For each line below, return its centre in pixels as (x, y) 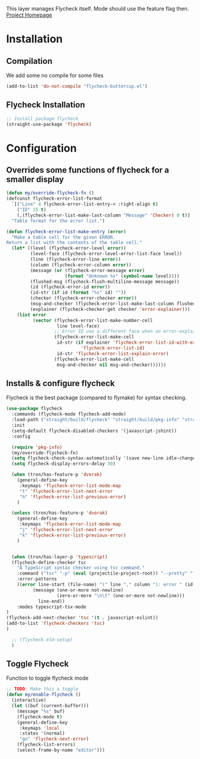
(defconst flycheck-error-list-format (54, 199)
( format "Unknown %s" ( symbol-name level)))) (122, 276)
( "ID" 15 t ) (32, 210)
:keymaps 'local (40, 728)
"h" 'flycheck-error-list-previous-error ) (73, 497)
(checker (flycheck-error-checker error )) (83, 298)
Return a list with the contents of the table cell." (74, 243)
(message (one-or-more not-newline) (78, 590)
